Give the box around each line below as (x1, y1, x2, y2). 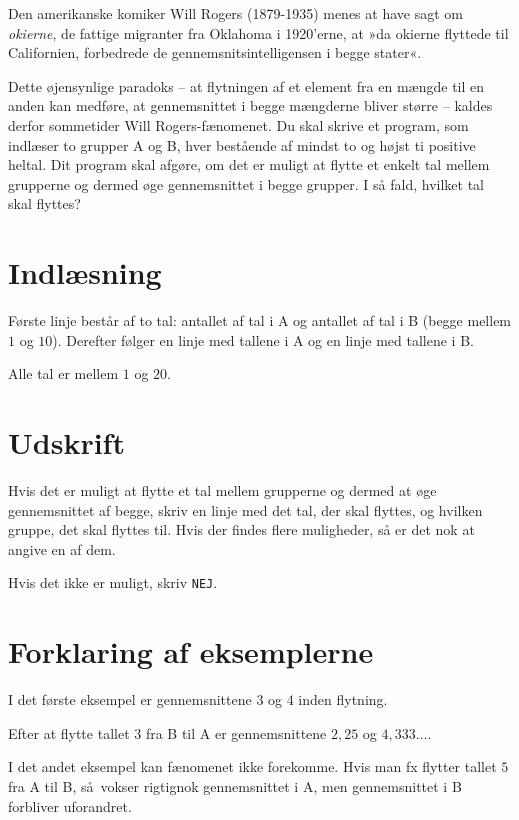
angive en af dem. (8, 538, 116, 559)
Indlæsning (8, 252, 162, 293)
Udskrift (8, 422, 125, 463)
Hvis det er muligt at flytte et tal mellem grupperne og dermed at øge (8, 479, 437, 500)
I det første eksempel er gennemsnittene (8, 689, 252, 710)
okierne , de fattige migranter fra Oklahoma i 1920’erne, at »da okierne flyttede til (8, 22, 509, 43)
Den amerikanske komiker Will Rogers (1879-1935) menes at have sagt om (8, 3, 463, 23)
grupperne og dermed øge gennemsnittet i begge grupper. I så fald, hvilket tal (8, 173, 484, 194)
